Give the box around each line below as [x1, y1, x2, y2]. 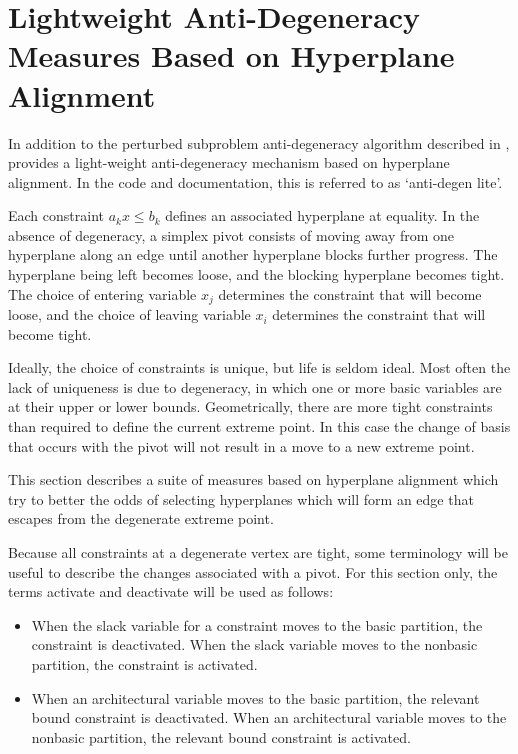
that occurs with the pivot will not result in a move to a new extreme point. [8, 435, 475, 456]
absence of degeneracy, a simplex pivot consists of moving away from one [8, 224, 455, 245]
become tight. [8, 323, 92, 344]
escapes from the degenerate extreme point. [8, 508, 274, 529]
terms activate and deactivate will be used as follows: [8, 581, 334, 602]
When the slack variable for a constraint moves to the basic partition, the [31, 614, 483, 635]
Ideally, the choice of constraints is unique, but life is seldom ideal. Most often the [8, 357, 511, 378]
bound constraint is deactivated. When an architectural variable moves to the [31, 707, 507, 728]
